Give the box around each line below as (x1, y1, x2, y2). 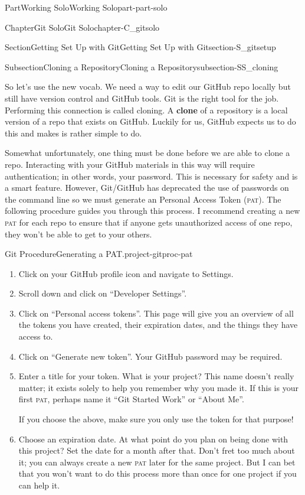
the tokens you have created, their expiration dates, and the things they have (18, 318, 298, 331)
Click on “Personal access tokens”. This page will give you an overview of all (18, 307, 294, 319)
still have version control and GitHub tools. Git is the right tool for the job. (5, 92, 279, 104)
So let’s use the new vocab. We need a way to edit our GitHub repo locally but (5, 80, 291, 93)
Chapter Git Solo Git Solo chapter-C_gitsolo (5, 21, 160, 33)
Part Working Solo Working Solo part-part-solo (5, 1, 168, 13)
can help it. (18, 479, 60, 491)
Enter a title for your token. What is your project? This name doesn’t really (18, 370, 294, 382)
